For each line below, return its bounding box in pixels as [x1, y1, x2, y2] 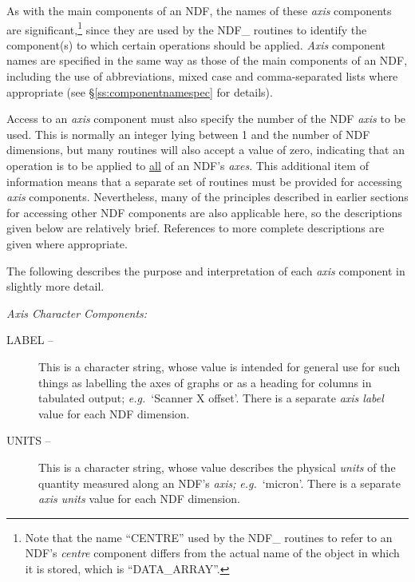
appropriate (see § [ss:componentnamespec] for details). [6, 83, 273, 100]
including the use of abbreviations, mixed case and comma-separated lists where [6, 68, 398, 85]
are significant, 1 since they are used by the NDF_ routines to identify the [6, 18, 367, 38]
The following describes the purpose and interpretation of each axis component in [6, 262, 405, 279]
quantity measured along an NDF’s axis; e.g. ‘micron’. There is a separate [38, 474, 401, 491]
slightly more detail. [6, 278, 105, 295]
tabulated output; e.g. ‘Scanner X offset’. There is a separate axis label [38, 390, 384, 406]
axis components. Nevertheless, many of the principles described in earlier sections [6, 188, 409, 205]
